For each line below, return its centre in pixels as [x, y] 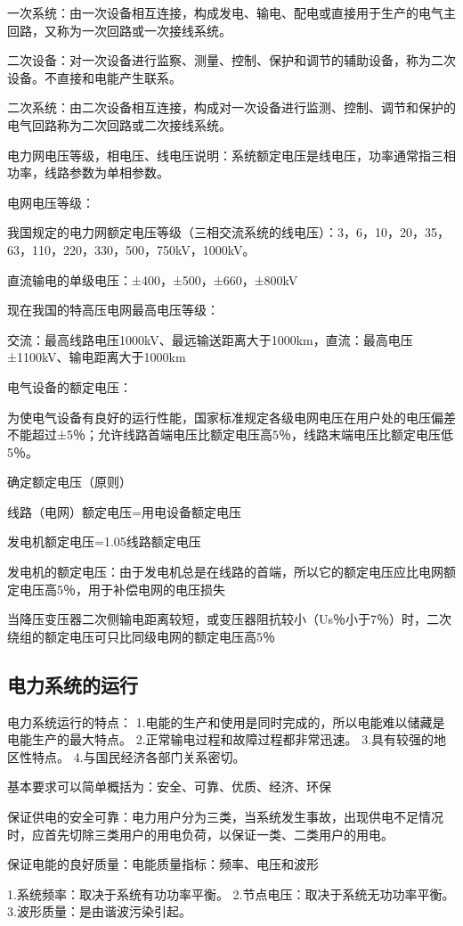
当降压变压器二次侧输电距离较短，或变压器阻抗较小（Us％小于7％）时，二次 [230, 619]
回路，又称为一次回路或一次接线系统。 [119, 30]
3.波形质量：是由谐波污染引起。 [99, 911]
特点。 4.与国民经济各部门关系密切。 [138, 756]
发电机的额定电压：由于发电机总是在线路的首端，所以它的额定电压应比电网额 [231, 572]
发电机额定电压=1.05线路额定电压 [104, 541]
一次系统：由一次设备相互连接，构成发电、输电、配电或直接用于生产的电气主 [231, 12]
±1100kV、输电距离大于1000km [97, 357]
